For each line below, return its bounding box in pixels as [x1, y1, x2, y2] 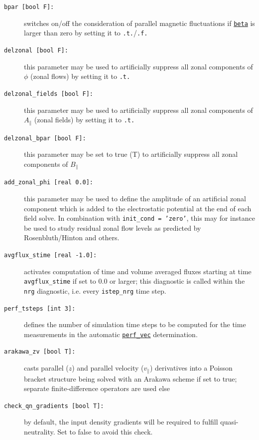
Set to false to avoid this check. [57, 426, 153, 437]
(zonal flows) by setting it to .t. [30, 71, 130, 81]
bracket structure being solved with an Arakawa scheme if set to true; [24, 373, 237, 384]
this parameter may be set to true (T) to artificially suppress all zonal [24, 149, 238, 159]
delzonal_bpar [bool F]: [4, 134, 86, 142]
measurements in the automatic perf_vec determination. [24, 329, 198, 339]
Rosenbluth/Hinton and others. [24, 232, 120, 243]
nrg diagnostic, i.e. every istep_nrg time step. [24, 285, 166, 296]
